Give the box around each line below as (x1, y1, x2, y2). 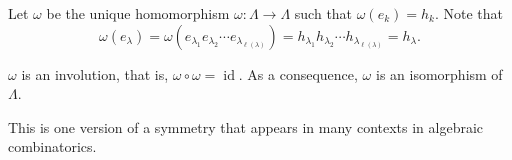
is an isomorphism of (375, 63, 503, 84)
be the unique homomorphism (46, 3, 230, 23)
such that (294, 3, 353, 23)
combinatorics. (8, 136, 97, 157)
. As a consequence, (238, 63, 358, 84)
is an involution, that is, (21, 63, 169, 84)
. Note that (434, 3, 504, 23)
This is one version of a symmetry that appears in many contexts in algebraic (8, 116, 484, 137)
